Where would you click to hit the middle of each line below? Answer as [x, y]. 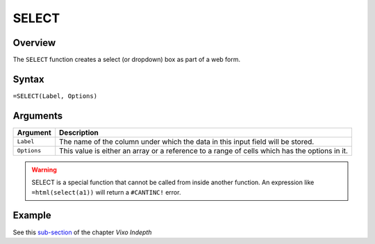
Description [79, 132]
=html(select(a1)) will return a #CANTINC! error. [106, 192]
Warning [44, 170]
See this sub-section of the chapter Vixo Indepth [82, 232]
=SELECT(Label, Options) [55, 96]
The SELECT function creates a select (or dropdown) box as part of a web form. [127, 60]
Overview [34, 43]
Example [32, 215]
